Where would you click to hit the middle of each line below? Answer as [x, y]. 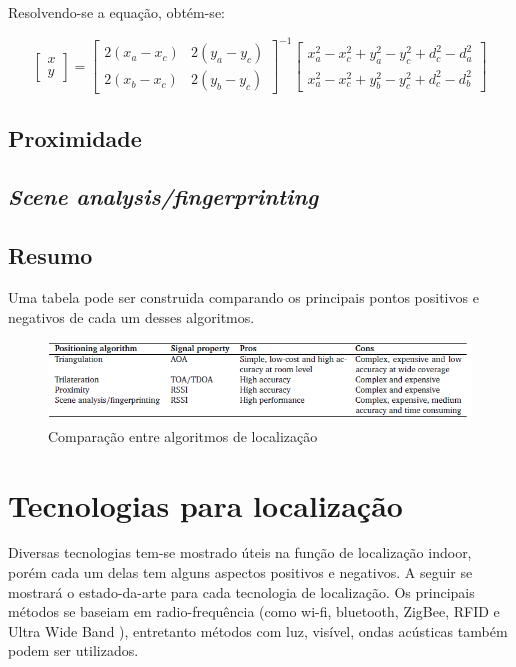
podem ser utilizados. [73, 650]
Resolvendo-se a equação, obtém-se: [116, 12]
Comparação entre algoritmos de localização [183, 435]
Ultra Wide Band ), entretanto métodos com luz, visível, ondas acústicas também [258, 630]
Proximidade [75, 137]
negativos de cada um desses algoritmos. [131, 316]
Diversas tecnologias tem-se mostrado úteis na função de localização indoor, [240, 552]
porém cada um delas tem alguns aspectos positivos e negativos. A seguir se [240, 572]
